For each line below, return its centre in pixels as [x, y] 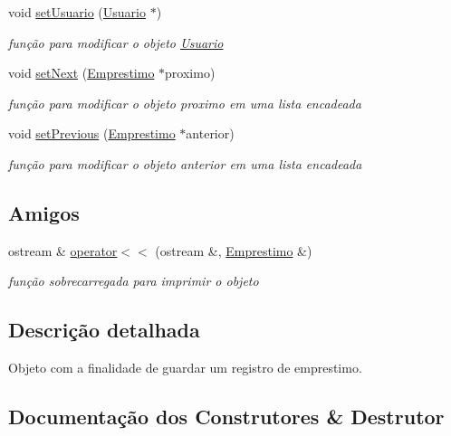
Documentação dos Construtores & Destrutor [226, 417]
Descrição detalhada [104, 330]
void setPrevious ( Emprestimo [92, 133]
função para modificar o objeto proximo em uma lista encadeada [185, 103]
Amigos [44, 212]
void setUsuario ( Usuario [77, 12]
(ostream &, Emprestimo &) [234, 250]
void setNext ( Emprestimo [82, 73]
